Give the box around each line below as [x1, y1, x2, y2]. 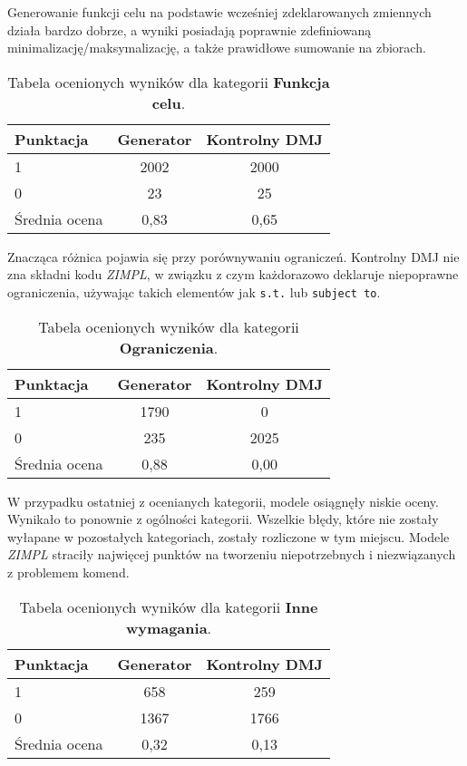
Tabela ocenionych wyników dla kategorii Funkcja [7, 71, 330, 92]
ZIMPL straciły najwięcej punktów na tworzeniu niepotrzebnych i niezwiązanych [7, 545, 456, 564]
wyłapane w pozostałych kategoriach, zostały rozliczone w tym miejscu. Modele [7, 527, 450, 546]
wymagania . [125, 616, 212, 638]
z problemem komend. [7, 563, 130, 581]
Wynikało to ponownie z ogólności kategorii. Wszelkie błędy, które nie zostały [7, 509, 439, 528]
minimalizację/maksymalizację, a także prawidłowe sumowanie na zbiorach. [7, 38, 426, 57]
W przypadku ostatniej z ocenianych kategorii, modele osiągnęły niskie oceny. [7, 491, 439, 510]
